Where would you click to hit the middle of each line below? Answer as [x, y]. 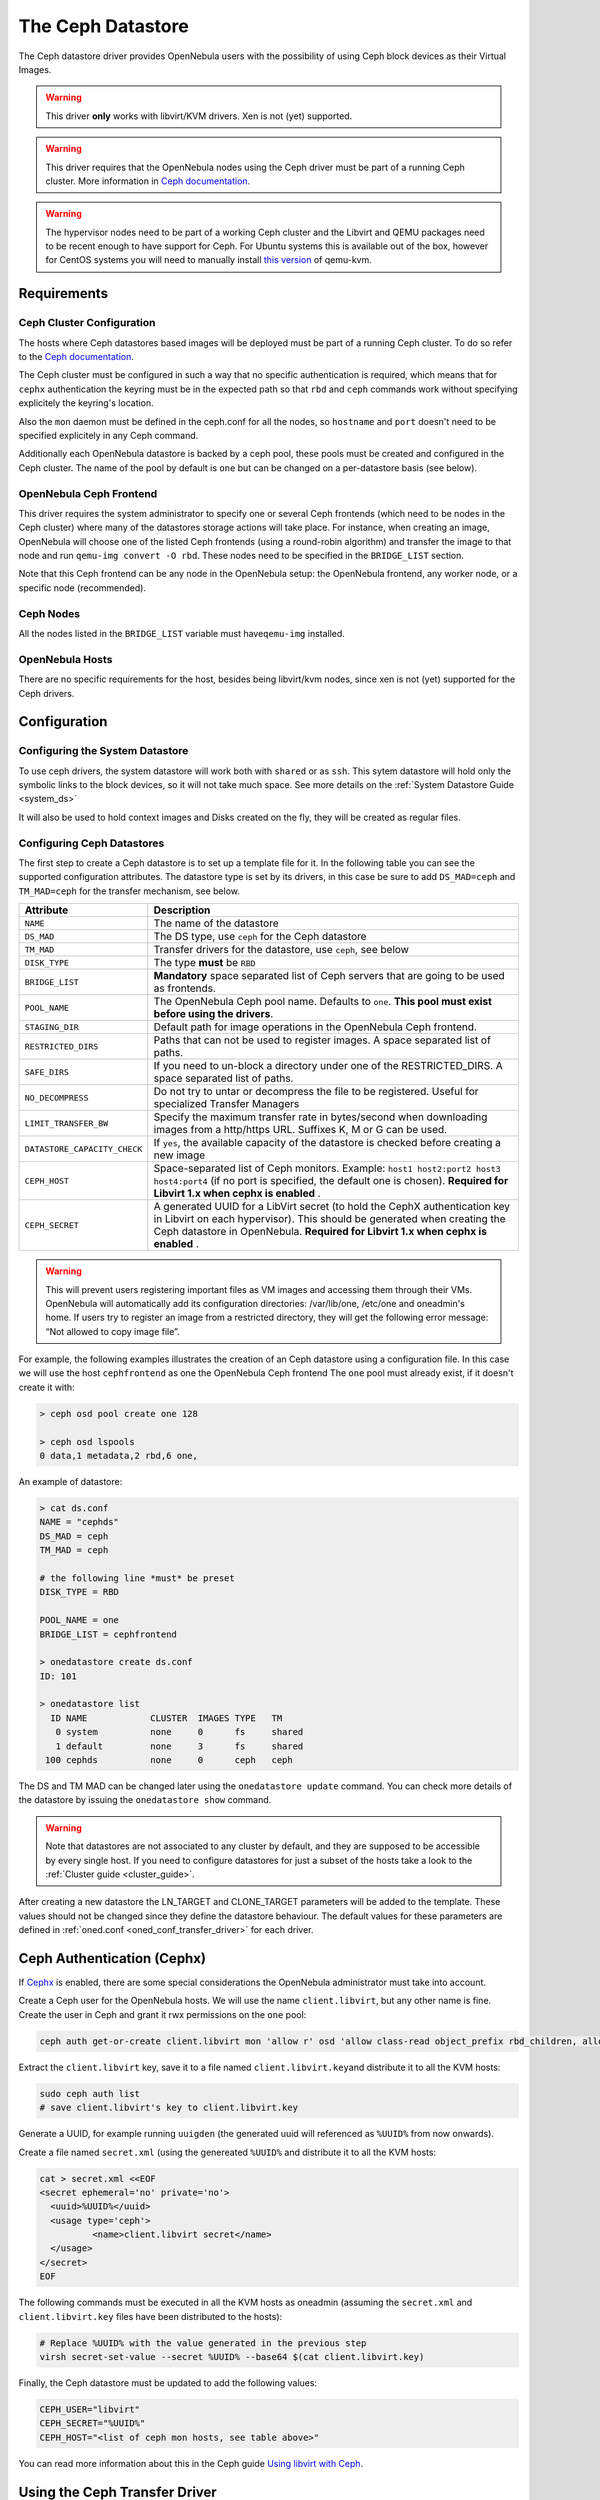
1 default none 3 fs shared [179, 1746]
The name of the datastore [216, 923]
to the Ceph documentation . [76, 356]
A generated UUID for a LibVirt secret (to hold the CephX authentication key [331, 1207]
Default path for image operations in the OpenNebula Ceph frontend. [315, 1027]
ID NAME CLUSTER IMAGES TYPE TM [166, 1718]
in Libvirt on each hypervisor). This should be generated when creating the [329, 1219]
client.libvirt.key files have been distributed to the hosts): [150, 2316]
